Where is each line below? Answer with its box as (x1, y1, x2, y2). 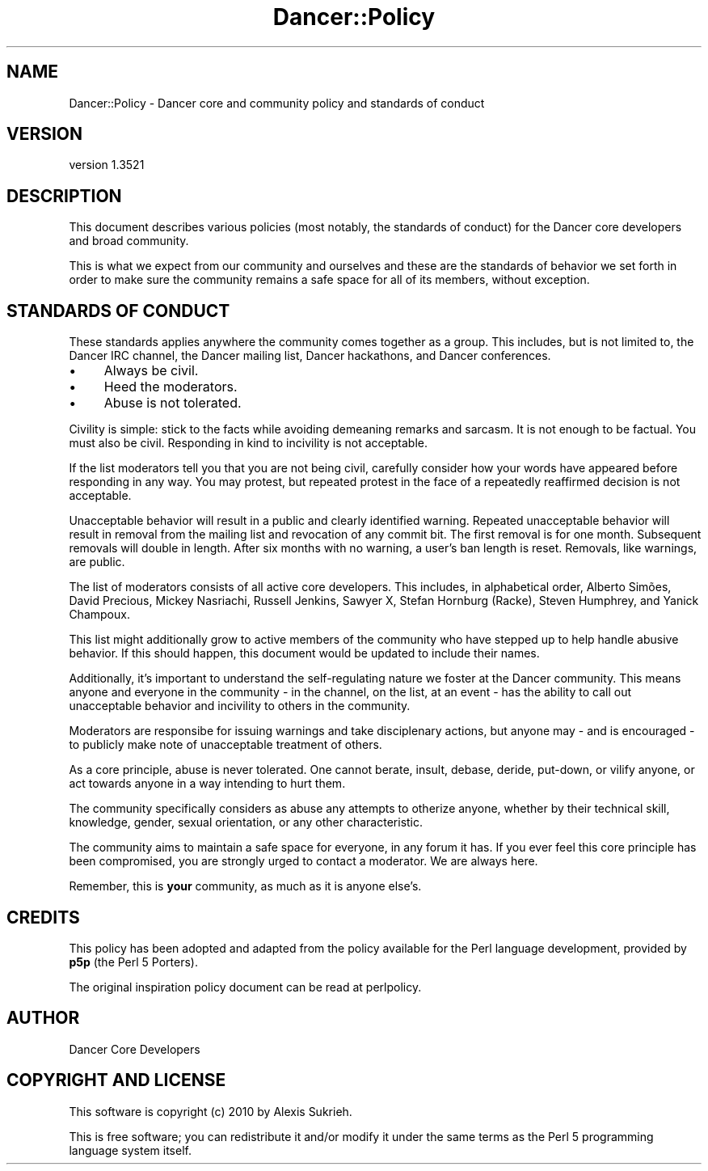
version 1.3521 (69, 158, 145, 172)
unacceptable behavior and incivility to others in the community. (69, 699, 411, 713)
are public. (69, 555, 125, 569)
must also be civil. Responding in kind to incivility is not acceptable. (69, 436, 428, 450)
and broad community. (69, 234, 189, 248)
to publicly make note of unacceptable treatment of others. (69, 738, 382, 752)
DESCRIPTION (6, 185, 122, 206)
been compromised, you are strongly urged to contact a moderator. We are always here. (69, 854, 538, 869)
